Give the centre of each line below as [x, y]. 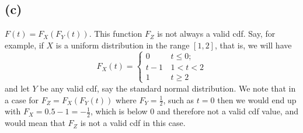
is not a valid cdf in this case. [133, 123]
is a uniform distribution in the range [123, 45]
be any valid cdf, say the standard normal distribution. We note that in [168, 88]
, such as [179, 99]
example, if [24, 45]
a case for [22, 99]
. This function [116, 34]
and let [17, 88]
